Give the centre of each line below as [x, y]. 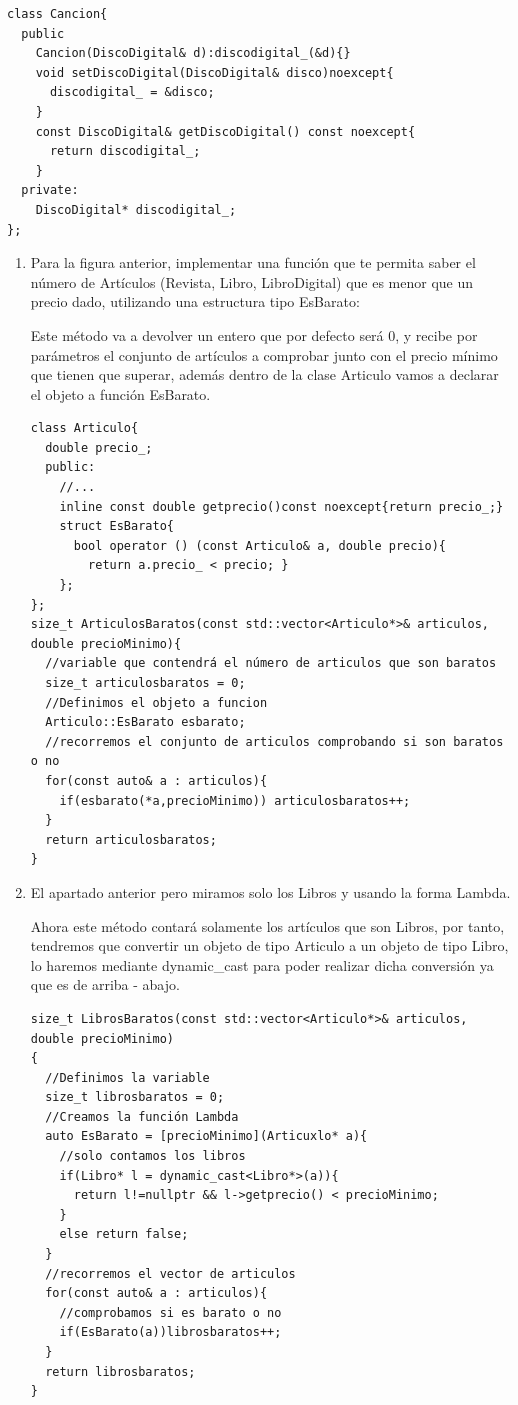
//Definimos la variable [127, 1077]
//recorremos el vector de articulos [170, 1273]
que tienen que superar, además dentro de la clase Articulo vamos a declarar [264, 374]
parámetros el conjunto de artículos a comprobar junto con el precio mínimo [264, 354]
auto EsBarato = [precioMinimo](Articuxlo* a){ [206, 1136]
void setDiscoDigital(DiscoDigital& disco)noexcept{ [214, 72]
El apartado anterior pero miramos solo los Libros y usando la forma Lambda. [270, 891]
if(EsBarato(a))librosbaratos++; [170, 1332]
